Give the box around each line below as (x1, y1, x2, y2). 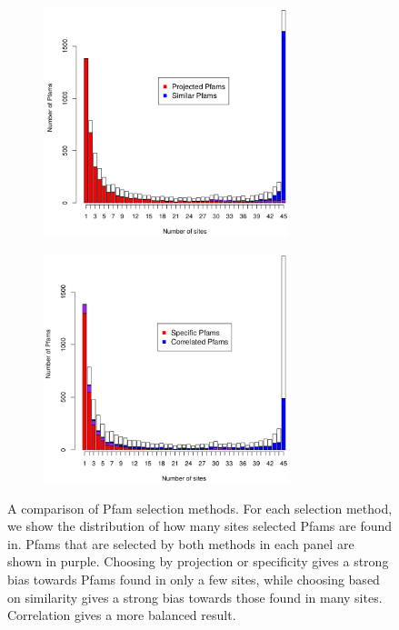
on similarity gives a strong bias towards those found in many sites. (7, 587, 383, 606)
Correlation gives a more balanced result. (7, 605, 236, 625)
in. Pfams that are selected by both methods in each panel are (7, 534, 354, 553)
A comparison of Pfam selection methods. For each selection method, (7, 498, 393, 517)
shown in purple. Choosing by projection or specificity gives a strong (7, 552, 389, 571)
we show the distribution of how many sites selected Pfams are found (7, 516, 393, 535)
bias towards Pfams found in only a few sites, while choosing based (7, 570, 380, 589)
